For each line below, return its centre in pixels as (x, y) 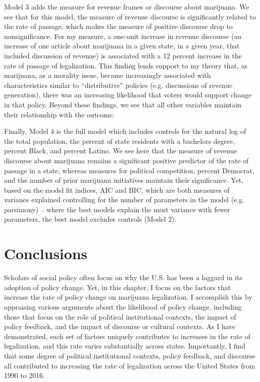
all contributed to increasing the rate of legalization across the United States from (130, 365)
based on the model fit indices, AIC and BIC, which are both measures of (117, 190)
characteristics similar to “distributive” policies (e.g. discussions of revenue (118, 85)
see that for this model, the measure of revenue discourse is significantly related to (130, 16)
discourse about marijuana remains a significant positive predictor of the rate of (126, 160)
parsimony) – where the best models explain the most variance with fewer (117, 209)
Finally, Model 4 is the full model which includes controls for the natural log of (125, 131)
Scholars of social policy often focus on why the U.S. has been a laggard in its (123, 277)
